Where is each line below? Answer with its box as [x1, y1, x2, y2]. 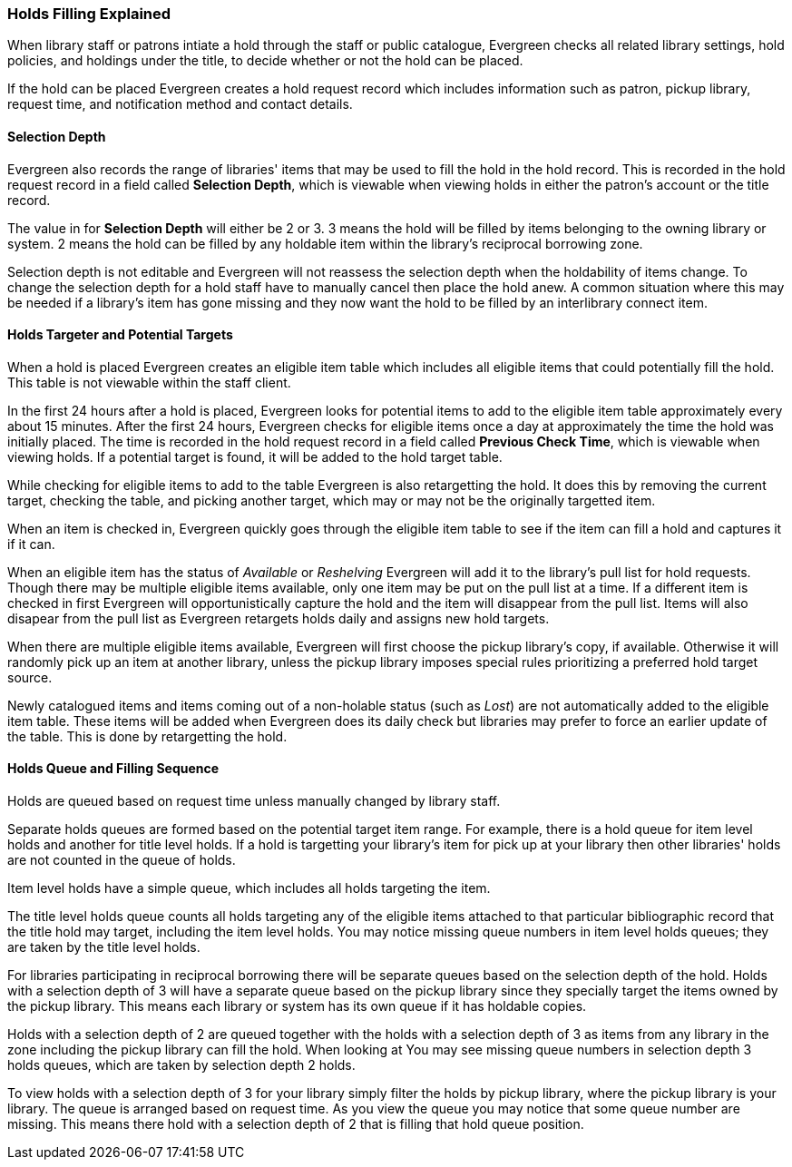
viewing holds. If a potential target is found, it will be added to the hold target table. [7, 448, 503, 465]
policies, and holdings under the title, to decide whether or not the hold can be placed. [7, 53, 523, 69]
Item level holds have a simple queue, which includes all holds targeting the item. [7, 880, 491, 897]
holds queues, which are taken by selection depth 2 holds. [7, 1057, 356, 1074]
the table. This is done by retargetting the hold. [7, 728, 288, 744]
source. [7, 669, 53, 685]
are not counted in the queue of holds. [7, 852, 236, 868]
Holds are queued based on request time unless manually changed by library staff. [7, 793, 501, 809]
